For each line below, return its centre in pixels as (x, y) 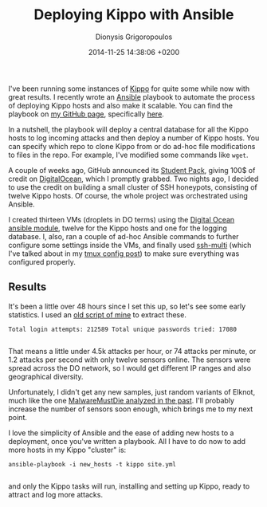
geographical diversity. (46, 376)
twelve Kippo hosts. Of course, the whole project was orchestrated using (128, 195)
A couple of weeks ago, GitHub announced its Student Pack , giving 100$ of (132, 170)
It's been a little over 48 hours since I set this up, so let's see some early (127, 306)
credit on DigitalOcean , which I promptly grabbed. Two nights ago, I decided (133, 179)
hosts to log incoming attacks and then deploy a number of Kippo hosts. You (134, 138)
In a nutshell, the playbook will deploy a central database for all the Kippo (128, 129)
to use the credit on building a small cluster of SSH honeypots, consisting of (133, 187)
